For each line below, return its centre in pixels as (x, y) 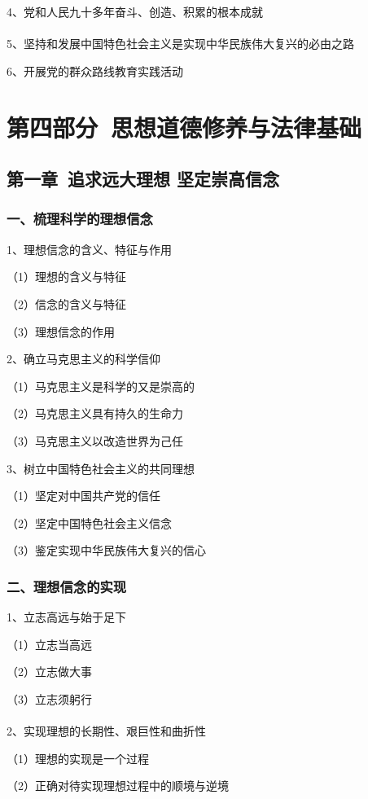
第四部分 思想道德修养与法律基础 (184, 127)
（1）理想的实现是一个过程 (78, 758)
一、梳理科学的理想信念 (80, 219)
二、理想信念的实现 (67, 586)
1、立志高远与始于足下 (66, 617)
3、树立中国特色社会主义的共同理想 (101, 468)
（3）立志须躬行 (49, 698)
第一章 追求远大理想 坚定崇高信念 (143, 179)
